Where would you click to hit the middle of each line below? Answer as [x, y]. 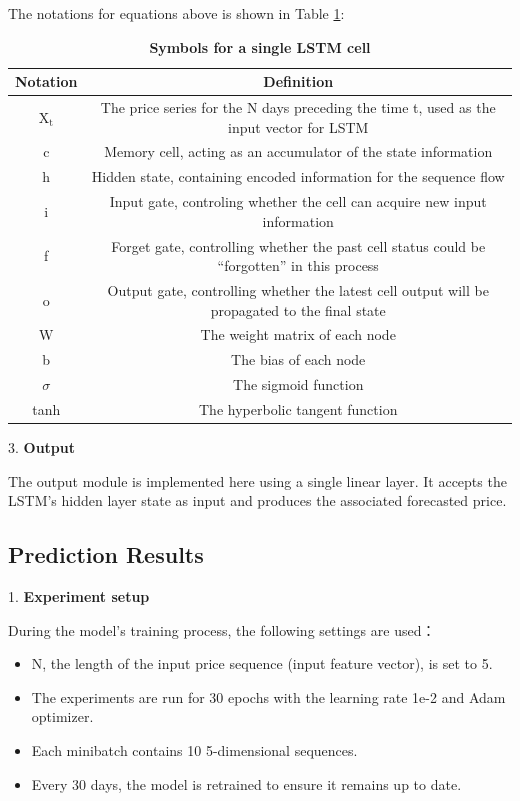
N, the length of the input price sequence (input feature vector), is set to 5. [262, 663]
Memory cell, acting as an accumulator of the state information [298, 151]
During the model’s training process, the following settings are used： [222, 629]
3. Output [42, 447]
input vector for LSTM [298, 126]
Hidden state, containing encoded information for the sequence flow [298, 176]
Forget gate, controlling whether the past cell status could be [298, 245]
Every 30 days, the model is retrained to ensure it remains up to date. [246, 783]
